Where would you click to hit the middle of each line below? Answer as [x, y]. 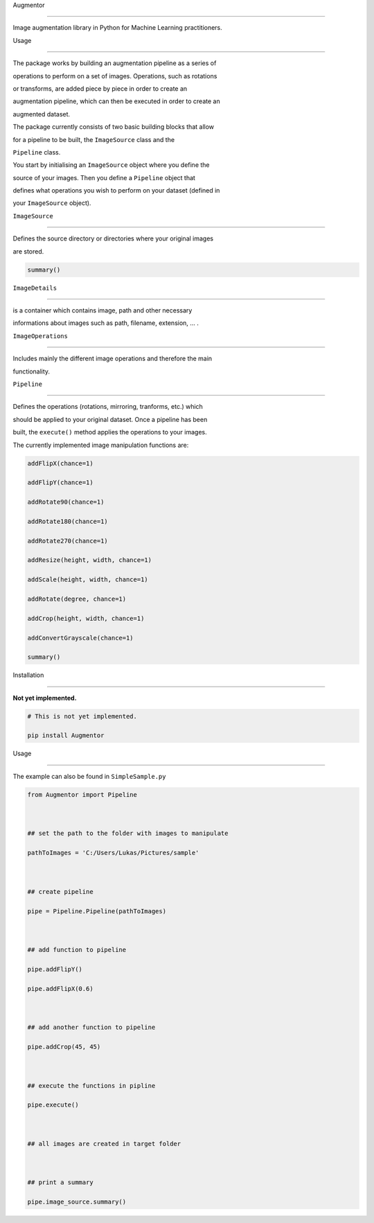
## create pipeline [60, 891]
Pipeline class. [37, 152]
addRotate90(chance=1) [66, 502]
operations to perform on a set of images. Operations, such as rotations [115, 76]
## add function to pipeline [77, 950]
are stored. [28, 251]
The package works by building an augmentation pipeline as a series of [115, 63]
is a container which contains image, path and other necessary [103, 310]
